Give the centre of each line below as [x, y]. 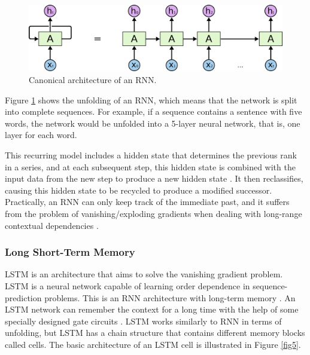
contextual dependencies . [52, 225]
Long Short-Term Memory [70, 252]
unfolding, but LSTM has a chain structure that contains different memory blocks [155, 333]
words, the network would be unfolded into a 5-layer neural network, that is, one [153, 123]
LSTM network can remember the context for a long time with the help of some [152, 309]
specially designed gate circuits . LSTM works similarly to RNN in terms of [143, 321]
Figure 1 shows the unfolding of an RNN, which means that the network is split [151, 100]
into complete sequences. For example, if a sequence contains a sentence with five [154, 111]
